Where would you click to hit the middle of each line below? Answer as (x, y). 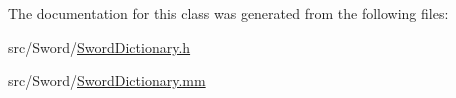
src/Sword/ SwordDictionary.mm (107, 80)
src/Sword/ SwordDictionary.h (99, 46)
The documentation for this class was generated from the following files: (228, 13)
